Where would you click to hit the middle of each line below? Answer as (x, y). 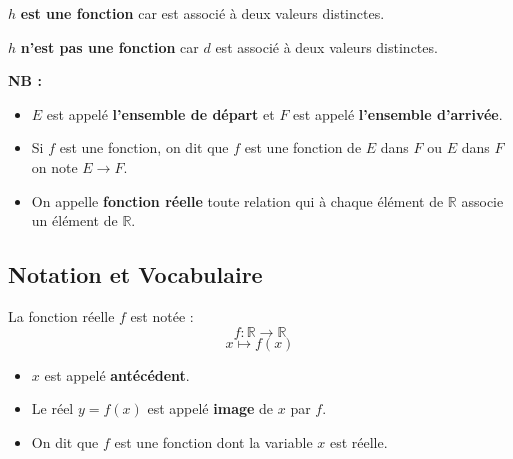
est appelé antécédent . (117, 374)
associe (482, 200)
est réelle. (358, 441)
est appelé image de (210, 408)
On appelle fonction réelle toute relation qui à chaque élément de (237, 200)
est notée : (162, 315)
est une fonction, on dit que (144, 147)
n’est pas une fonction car (109, 46)
